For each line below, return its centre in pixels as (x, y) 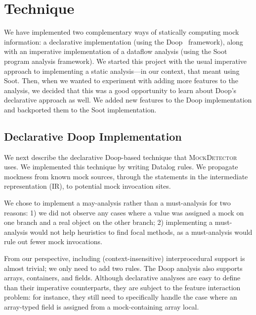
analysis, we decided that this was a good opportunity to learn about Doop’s (120, 90)
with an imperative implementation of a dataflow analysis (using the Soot (116, 51)
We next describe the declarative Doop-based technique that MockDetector (121, 157)
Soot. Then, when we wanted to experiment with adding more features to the (121, 80)
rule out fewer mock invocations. (53, 241)
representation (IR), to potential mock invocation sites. (87, 186)
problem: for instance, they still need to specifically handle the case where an (121, 297)
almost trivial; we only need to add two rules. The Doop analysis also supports (123, 268)
